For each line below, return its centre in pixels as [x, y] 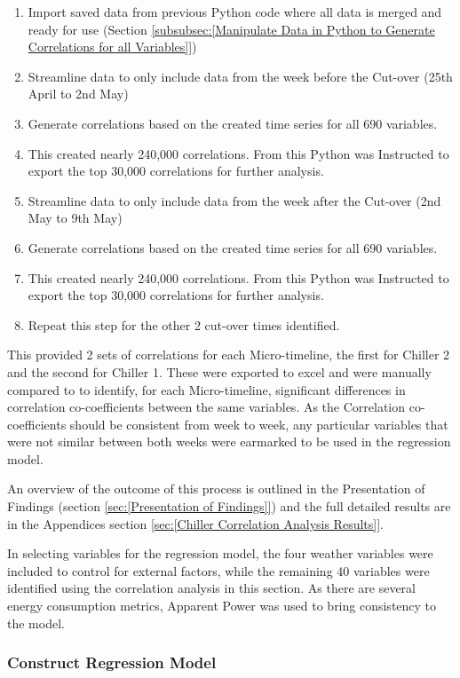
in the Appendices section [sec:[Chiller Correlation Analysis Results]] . [195, 523]
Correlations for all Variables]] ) [112, 47]
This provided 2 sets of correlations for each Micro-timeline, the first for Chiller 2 [229, 355]
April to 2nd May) [78, 94]
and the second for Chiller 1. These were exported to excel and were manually [219, 371]
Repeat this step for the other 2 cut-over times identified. [184, 324]
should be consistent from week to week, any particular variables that [259, 424]
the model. [36, 623]
